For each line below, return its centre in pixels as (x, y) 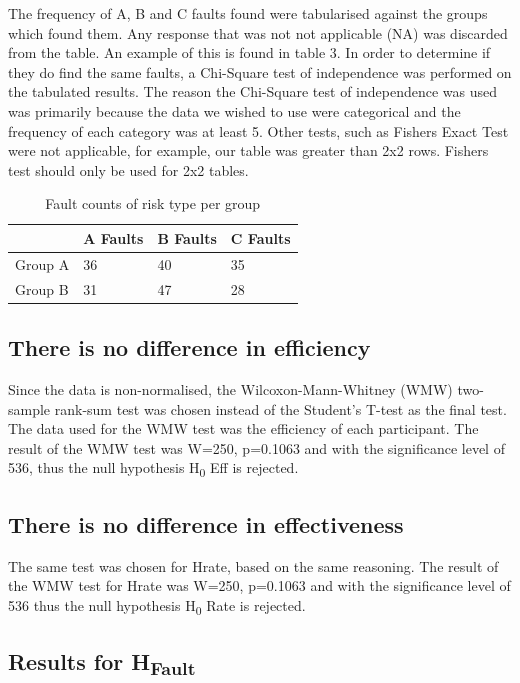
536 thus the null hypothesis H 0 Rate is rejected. (157, 606)
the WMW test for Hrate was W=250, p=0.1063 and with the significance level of (259, 585)
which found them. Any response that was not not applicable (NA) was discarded (258, 32)
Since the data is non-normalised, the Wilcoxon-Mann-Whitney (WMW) (230, 388)
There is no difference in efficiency (189, 347)
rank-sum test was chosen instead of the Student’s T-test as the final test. (280, 408)
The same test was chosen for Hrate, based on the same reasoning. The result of (253, 565)
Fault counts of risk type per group (153, 203)
